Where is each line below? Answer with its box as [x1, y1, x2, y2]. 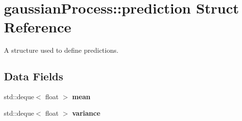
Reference [4, 17, 71, 37]
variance [72, 107, 101, 118]
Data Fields [4, 69, 64, 84]
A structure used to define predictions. [4, 45, 119, 55]
